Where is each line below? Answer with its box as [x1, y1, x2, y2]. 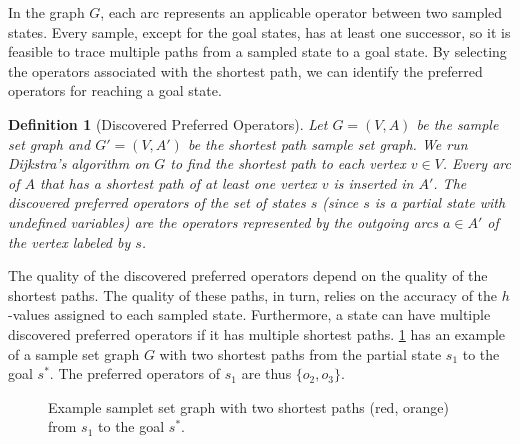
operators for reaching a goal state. [8, 80, 222, 101]
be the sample [416, 113, 499, 134]
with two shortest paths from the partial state [159, 343, 442, 364]
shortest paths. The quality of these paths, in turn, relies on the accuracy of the [8, 284, 498, 305]
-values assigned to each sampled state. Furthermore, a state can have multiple [8, 304, 491, 325]
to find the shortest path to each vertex [170, 153, 406, 174]
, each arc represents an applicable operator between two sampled [100, 2, 503, 22]
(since [322, 192, 359, 213]
